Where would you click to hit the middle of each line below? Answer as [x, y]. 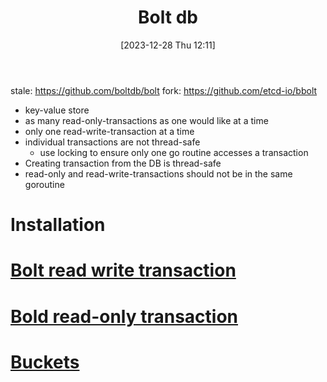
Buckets [45, 362]
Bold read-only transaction [124, 316]
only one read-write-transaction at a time [109, 131]
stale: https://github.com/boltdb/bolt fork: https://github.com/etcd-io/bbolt [164, 90]
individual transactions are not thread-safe [112, 142]
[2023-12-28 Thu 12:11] [168, 45]
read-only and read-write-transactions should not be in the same [158, 173]
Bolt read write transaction [123, 270]
